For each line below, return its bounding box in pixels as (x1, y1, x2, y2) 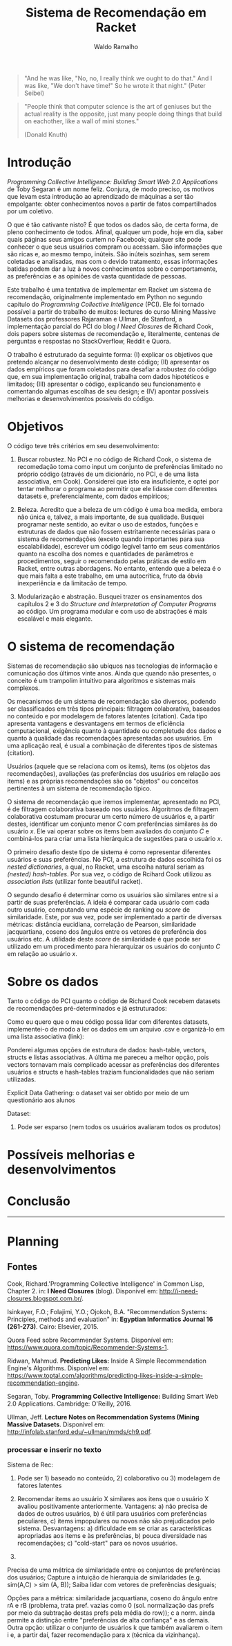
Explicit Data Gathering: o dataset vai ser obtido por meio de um (7, 1088, 190, 1097)
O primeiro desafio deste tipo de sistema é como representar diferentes (7, 847, 211, 856)
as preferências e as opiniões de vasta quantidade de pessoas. (7, 272, 187, 280)
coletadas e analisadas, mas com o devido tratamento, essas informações (7, 257, 218, 265)
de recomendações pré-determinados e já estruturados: (7, 1004, 167, 1012)
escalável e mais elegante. (17, 614, 93, 623)
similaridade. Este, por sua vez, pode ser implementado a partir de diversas (7, 912, 222, 921)
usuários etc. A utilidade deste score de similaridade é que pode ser (7, 935, 201, 943)
